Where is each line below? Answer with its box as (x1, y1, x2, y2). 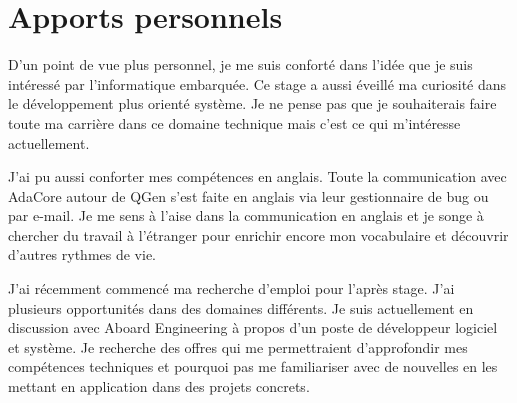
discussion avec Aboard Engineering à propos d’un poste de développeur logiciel (8, 317, 498, 338)
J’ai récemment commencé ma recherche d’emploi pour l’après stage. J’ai (8, 278, 455, 299)
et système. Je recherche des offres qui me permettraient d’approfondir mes (8, 336, 468, 357)
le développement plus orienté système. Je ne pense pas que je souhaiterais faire (8, 93, 497, 114)
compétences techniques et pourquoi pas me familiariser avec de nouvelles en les (8, 356, 498, 377)
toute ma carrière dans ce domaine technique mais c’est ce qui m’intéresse (8, 112, 461, 133)
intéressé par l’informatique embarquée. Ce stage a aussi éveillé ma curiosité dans (8, 73, 507, 94)
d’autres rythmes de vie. (8, 244, 157, 265)
